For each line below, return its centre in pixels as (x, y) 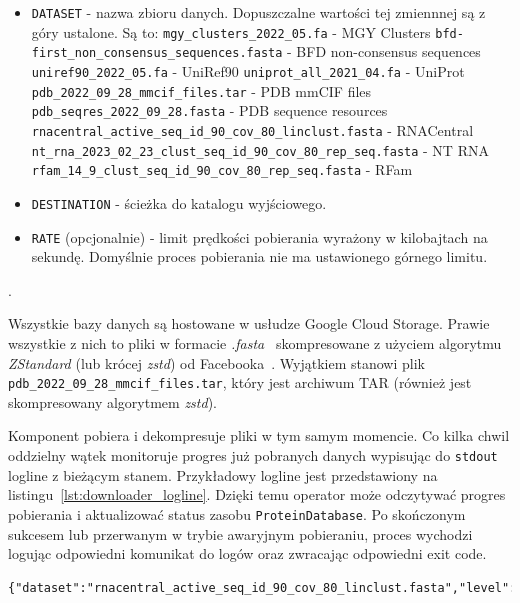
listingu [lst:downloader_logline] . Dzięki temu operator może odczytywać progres (257, 494)
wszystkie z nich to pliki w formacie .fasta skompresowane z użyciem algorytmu (255, 343)
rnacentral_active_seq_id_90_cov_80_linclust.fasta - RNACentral (252, 129)
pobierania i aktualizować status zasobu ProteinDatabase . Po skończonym (237, 513)
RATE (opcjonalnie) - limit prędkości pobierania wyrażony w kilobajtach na (259, 236)
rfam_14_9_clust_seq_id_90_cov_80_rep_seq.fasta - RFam (222, 169)
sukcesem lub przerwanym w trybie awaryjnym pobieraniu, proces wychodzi (240, 533)
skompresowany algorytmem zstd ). (112, 401)
